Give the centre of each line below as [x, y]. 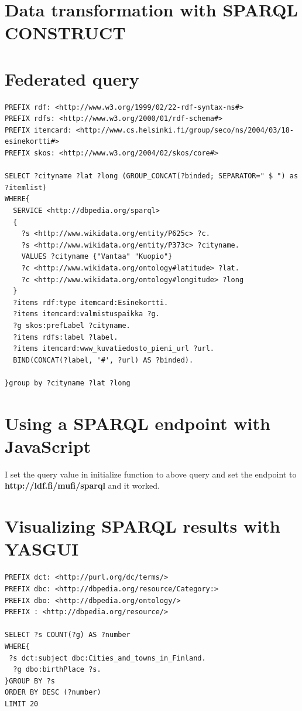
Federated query [72, 78]
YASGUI [42, 549]
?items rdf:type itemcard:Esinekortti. [91, 302]
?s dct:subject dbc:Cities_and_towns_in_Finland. [107, 658]
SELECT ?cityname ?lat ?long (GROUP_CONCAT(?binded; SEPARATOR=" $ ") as [152, 176]
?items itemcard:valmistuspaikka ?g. [86, 314]
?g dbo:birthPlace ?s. [57, 670]
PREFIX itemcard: [38, 130]
